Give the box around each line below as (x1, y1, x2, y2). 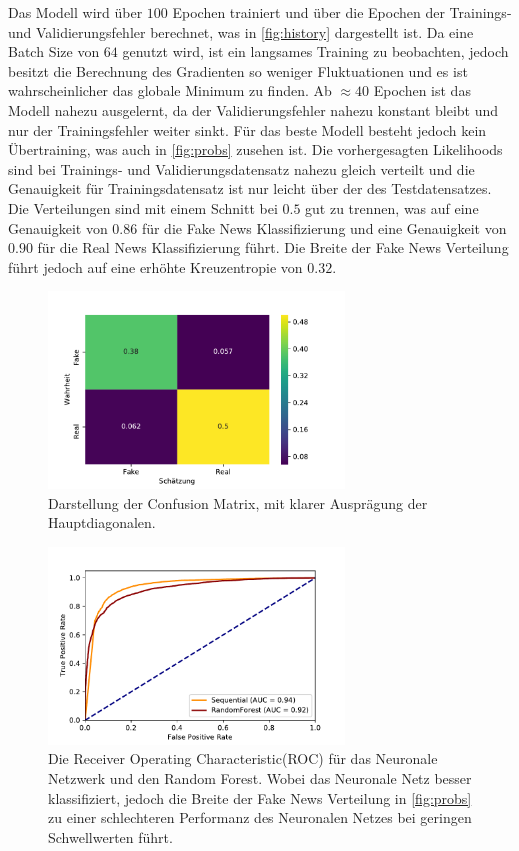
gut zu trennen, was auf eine (305, 197, 479, 218)
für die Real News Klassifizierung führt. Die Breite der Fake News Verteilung (37, 237, 509, 258)
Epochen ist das (373, 80, 471, 101)
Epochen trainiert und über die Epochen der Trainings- (172, 2, 512, 22)
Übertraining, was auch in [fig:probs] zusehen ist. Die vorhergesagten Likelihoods (8, 139, 503, 160)
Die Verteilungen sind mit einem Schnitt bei (8, 197, 278, 218)
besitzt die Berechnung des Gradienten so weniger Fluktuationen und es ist (8, 60, 468, 81)
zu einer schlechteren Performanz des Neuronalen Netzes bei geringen (48, 807, 472, 828)
